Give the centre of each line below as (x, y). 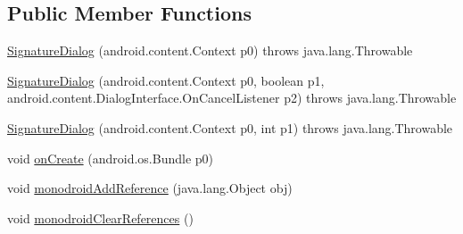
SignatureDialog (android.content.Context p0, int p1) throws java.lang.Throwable (230, 127)
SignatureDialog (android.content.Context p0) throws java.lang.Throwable (210, 50)
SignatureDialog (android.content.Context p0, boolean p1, (166, 80)
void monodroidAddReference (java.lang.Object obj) (150, 188)
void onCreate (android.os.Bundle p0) (111, 158)
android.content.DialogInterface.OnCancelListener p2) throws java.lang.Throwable (232, 98)
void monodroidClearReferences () (100, 217)
